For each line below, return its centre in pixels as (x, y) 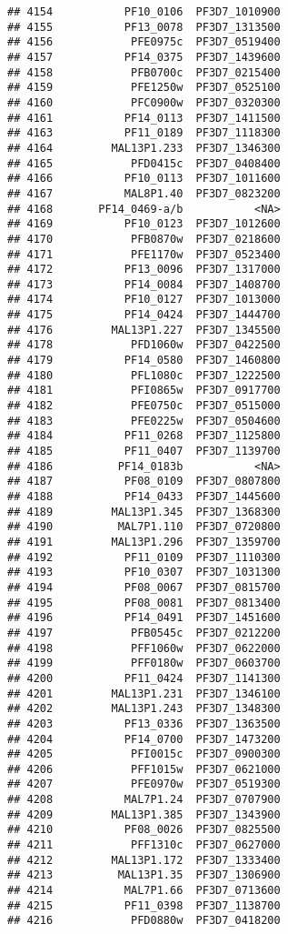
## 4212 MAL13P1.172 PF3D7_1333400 (144, 860)
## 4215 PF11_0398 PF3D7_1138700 (144, 905)
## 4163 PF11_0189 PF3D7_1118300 (144, 133)
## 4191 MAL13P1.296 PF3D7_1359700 (144, 542)
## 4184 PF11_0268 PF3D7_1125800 (144, 436)
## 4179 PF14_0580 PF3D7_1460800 (144, 361)
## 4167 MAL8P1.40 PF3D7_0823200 (144, 193)
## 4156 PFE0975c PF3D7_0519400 (144, 42)
